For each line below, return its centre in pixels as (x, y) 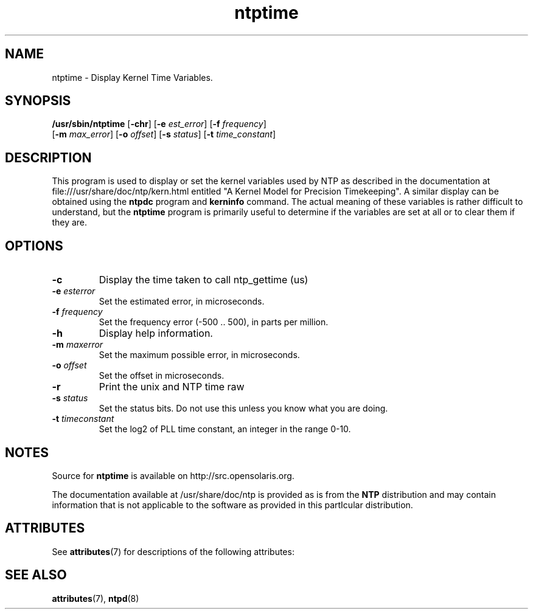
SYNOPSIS (38, 101)
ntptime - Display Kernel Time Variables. (132, 77)
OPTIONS (34, 246)
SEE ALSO (36, 575)
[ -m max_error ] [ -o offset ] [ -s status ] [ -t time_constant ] (164, 134)
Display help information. (156, 333)
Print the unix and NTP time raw (172, 387)
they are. (70, 222)
